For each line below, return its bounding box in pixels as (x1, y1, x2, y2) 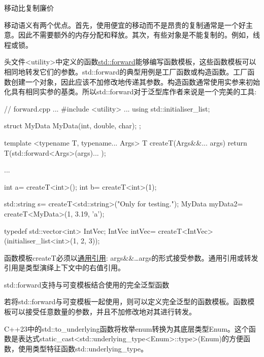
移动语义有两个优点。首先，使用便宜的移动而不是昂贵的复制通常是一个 (4, 19, 239, 30)
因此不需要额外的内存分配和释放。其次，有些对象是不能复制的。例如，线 (18, 29, 260, 40)
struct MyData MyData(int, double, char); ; (4, 120, 141, 131)
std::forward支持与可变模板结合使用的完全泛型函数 (4, 279, 170, 290)
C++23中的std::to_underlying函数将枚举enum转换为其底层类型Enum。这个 (4, 323, 249, 334)
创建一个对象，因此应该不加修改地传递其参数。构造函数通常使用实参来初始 (11, 76, 260, 87)
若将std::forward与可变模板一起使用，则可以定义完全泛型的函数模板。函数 (4, 296, 248, 307)
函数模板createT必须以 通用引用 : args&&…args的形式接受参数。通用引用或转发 (4, 252, 258, 263)
